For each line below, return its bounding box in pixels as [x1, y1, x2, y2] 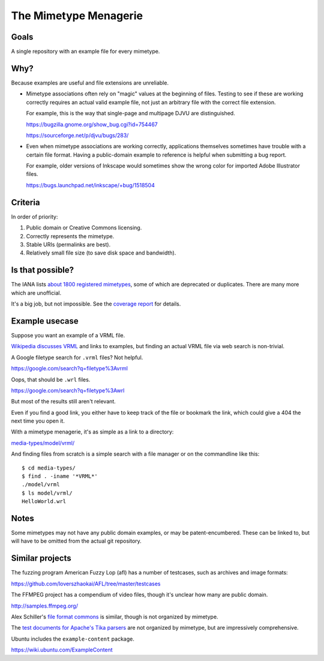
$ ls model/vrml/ [22, 489, 73, 497]
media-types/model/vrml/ [11, 439, 75, 447]
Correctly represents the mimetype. [26, 232, 115, 240]
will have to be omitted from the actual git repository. [11, 537, 142, 545]
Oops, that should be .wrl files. [11, 376, 91, 383]
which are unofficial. [11, 289, 62, 297]
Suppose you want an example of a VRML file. [11, 331, 125, 339]
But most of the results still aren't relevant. [11, 398, 116, 405]
